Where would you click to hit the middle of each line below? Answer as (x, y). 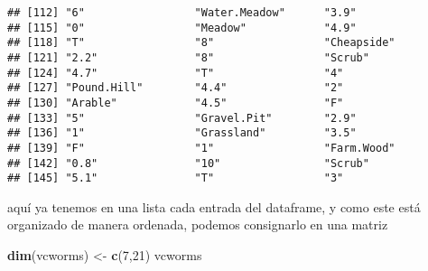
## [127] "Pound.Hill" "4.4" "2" (176, 88)
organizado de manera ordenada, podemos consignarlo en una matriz (198, 224)
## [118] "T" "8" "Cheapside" (201, 43)
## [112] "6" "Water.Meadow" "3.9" (182, 13)
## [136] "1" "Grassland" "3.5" (182, 133)
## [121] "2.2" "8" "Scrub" (188, 57)
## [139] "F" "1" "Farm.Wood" (201, 148)
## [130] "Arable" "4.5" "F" (176, 103)
